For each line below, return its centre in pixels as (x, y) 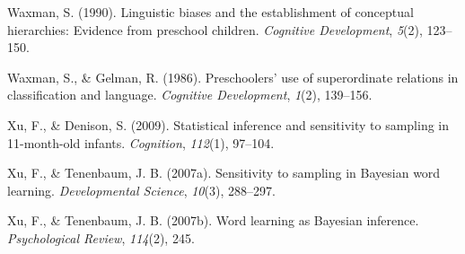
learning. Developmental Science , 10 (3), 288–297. (141, 190)
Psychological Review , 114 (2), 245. (101, 237)
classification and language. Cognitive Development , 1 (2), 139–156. (190, 95)
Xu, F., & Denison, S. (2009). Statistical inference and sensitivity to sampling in (228, 124)
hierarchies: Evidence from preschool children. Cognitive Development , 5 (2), (215, 29)
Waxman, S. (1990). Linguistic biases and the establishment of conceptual (211, 12)
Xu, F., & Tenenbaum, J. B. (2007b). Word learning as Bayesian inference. (213, 220)
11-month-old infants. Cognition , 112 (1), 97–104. (141, 142)
